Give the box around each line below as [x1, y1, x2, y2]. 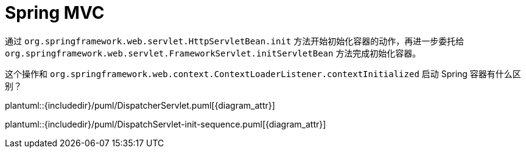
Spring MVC [5, 2, 105, 23]
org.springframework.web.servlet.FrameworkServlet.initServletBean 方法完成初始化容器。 [5, 47, 421, 58]
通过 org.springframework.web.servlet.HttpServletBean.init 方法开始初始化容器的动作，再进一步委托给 [5, 35, 465, 46]
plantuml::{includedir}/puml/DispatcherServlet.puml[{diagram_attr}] [5, 100, 275, 110]
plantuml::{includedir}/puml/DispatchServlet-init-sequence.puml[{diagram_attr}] [5, 118, 326, 129]
